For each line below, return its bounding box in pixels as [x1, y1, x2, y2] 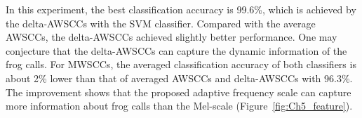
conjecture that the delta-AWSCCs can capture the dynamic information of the [6, 43, 347, 58]
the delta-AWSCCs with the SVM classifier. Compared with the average [6, 15, 316, 30]
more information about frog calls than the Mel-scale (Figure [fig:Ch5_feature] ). [6, 98, 353, 113]
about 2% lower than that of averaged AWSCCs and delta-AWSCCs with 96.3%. [6, 70, 353, 85]
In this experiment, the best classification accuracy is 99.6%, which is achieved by [6, 2, 356, 16]
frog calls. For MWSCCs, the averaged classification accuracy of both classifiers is [6, 57, 356, 72]
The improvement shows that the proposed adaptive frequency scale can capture [6, 84, 351, 99]
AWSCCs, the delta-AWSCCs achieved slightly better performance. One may [6, 29, 337, 44]
